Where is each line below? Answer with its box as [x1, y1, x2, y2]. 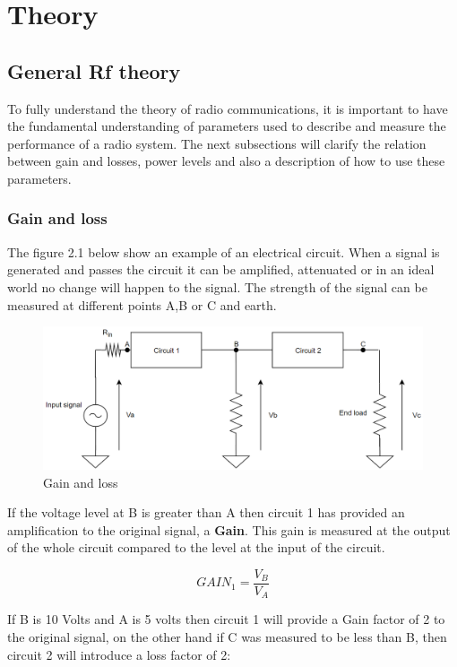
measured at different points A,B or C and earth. [7, 295, 277, 314]
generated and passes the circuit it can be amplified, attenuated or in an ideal [7, 260, 435, 279]
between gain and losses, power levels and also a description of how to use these [7, 152, 445, 170]
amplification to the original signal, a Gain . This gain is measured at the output [7, 520, 451, 539]
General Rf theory [7, 56, 181, 84]
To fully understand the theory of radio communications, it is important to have [7, 99, 448, 117]
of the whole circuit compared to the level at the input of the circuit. [7, 538, 385, 557]
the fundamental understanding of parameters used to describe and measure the [7, 117, 446, 135]
